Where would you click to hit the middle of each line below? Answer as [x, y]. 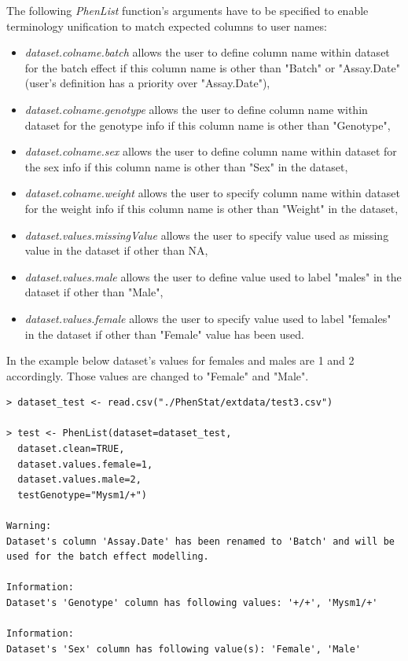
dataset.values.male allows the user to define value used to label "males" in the [213, 276]
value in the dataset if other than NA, [116, 250]
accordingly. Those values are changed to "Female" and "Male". [158, 375]
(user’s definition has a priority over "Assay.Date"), [147, 83]
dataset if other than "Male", [94, 292]
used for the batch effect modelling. [108, 557]
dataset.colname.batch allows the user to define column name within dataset [207, 52]
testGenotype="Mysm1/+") [82, 495]
